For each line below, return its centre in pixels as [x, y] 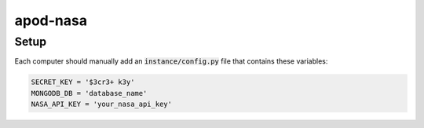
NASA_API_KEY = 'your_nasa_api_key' [102, 104]
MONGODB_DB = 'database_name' [89, 93]
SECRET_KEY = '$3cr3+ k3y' [83, 82]
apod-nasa [51, 20]
